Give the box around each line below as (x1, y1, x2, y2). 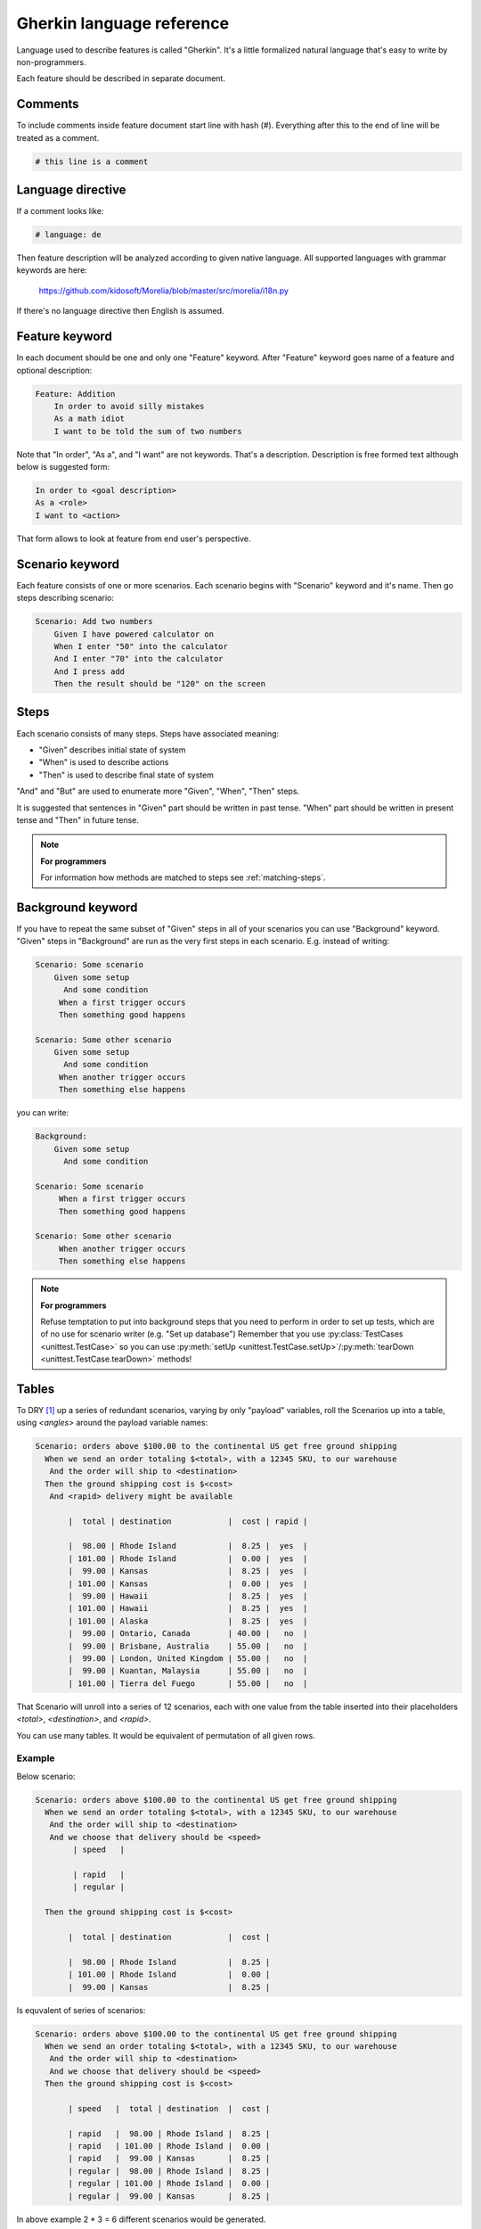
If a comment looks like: (16, 206, 104, 217)
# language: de (35, 230, 102, 240)
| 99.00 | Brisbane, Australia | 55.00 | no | (68, 1641, 308, 1651)
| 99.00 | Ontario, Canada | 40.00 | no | (68, 1628, 308, 1639)
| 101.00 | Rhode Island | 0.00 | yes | (68, 1553, 308, 1564)
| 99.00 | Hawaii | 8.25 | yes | (68, 1592, 308, 1601)
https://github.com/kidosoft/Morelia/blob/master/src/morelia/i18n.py (38, 285, 289, 296)
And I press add (53, 666, 125, 677)
